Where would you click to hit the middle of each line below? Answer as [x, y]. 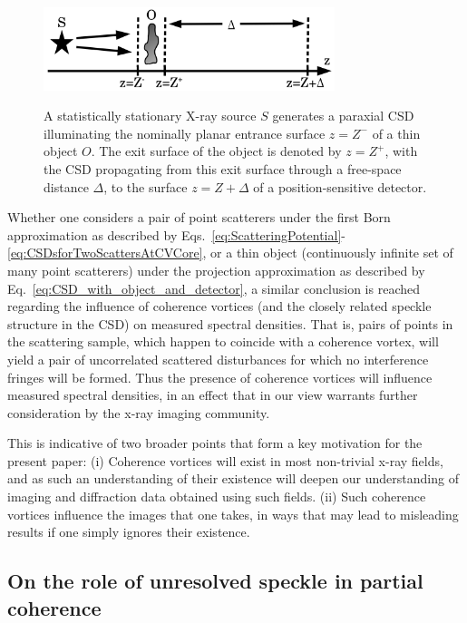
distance [66, 186]
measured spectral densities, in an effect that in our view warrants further [213, 395]
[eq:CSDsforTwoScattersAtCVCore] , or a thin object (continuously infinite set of [230, 253]
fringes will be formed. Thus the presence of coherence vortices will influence [220, 377]
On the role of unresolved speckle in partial [215, 581]
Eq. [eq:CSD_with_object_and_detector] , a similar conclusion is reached [214, 288]
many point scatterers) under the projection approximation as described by [216, 270]
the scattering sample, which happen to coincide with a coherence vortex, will [223, 341]
